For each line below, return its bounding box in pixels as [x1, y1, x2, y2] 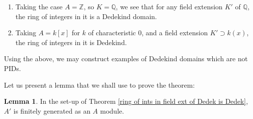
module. [100, 105, 124, 116]
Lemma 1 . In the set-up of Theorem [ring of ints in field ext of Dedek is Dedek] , [4, 96, 248, 106]
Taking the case [15, 1, 63, 11]
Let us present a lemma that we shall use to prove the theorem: [4, 79, 195, 90]
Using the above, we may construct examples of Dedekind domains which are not [4, 53, 248, 64]
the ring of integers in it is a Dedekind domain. [15, 11, 157, 21]
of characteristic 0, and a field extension [88, 27, 208, 38]
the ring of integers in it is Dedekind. [15, 37, 127, 47]
